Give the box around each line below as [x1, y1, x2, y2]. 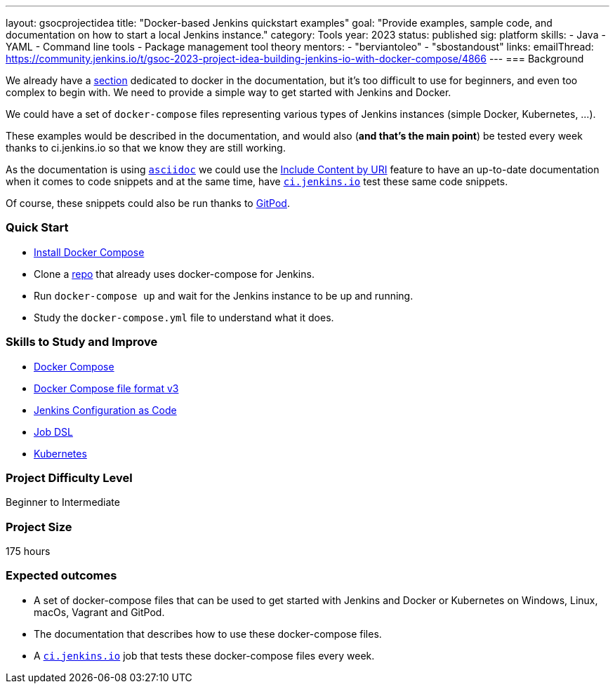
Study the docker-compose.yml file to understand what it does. [34, 311, 334, 323]
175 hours [6, 545, 51, 557]
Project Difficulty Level [6, 470, 133, 485]
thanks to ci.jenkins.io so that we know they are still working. [6, 142, 286, 154]
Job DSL [34, 425, 73, 438]
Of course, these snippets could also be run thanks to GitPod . [6, 197, 290, 209]
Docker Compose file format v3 [34, 382, 179, 394]
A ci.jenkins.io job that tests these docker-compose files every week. [34, 649, 375, 662]
